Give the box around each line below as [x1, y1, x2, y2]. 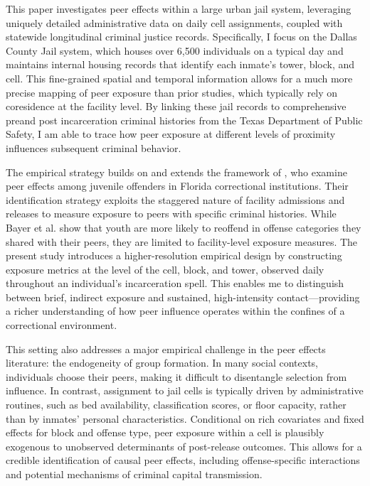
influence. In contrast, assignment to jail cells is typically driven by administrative [6, 383, 364, 398]
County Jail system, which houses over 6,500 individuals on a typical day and [6, 43, 344, 58]
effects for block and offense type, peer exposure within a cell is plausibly [6, 425, 324, 440]
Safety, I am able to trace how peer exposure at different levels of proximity [6, 126, 336, 141]
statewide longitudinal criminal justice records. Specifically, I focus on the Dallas [6, 29, 357, 44]
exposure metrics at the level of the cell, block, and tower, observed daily [6, 261, 324, 276]
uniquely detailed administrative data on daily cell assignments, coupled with [6, 15, 343, 30]
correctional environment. [6, 318, 117, 333]
